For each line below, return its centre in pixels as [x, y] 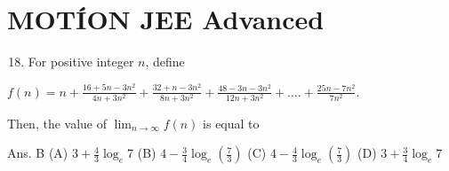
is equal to [231, 123]
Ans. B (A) [38, 153]
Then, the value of [57, 123]
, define [165, 62]
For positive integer [81, 62]
